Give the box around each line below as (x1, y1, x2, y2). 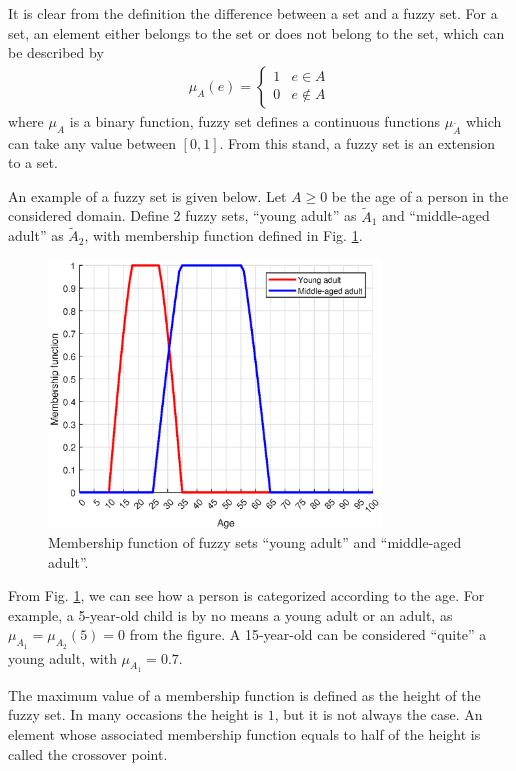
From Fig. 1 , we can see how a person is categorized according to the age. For (8, 585, 485, 606)
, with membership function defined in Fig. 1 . (84, 225, 363, 246)
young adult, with (8, 647, 117, 668)
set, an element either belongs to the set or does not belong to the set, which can (8, 22, 505, 43)
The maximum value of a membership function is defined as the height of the (8, 684, 481, 705)
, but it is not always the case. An (274, 704, 483, 725)
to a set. (8, 152, 58, 173)
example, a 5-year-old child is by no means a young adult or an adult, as (8, 604, 453, 625)
